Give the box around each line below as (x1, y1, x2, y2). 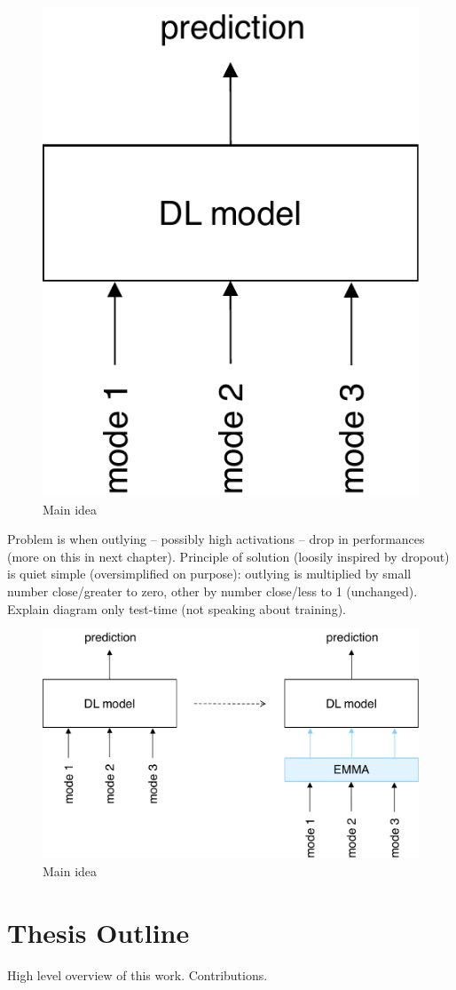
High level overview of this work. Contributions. (7, 965, 268, 984)
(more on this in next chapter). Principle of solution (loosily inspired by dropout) (7, 547, 450, 565)
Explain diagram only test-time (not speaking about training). (7, 599, 346, 618)
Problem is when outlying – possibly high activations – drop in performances (7, 530, 425, 548)
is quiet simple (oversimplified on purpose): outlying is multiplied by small (7, 564, 412, 583)
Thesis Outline (7, 914, 190, 950)
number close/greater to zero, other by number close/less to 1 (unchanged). (7, 582, 418, 601)
